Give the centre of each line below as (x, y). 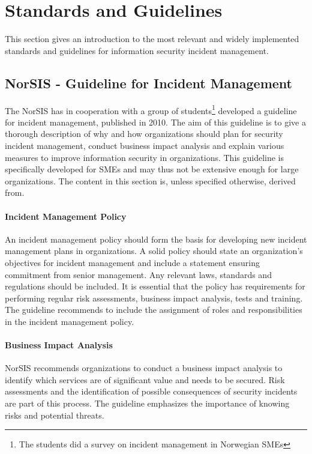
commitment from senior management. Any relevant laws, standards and (138, 274)
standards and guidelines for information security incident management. (137, 50)
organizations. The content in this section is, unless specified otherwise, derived (150, 180)
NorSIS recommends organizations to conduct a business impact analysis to (144, 368)
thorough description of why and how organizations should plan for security (144, 134)
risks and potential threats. (55, 415)
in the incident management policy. (70, 321)
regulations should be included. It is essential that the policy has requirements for (155, 286)
